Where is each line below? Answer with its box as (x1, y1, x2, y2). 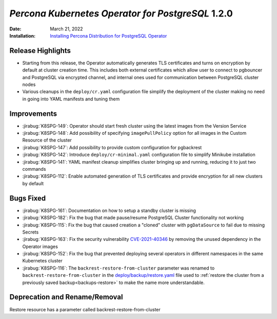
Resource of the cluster (22, 137, 72, 144)
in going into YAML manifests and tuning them (22, 96, 120, 102)
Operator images (22, 243, 58, 250)
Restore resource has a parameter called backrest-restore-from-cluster (9, 306, 161, 312)
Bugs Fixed (9, 193, 46, 203)
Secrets (22, 229, 39, 235)
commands (22, 166, 46, 172)
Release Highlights (9, 46, 71, 55)
